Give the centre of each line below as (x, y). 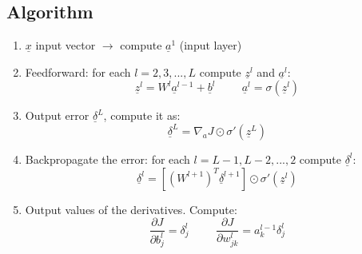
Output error (57, 115)
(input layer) (211, 45)
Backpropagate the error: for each (107, 159)
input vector (66, 45)
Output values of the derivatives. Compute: (131, 209)
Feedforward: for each (78, 71)
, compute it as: (142, 115)
